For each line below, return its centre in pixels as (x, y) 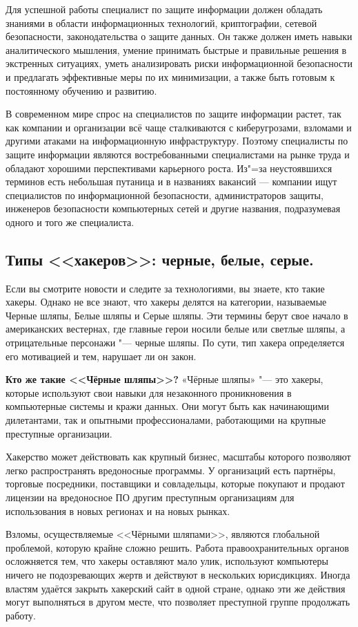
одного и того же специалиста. (70, 222)
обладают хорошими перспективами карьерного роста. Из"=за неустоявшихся (169, 168)
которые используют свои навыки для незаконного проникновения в (149, 392)
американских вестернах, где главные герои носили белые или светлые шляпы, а (176, 329)
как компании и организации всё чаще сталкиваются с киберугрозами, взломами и (179, 127)
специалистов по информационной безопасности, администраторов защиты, (165, 195)
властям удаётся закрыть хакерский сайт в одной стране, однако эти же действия (176, 588)
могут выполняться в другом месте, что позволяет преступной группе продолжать (178, 602)
